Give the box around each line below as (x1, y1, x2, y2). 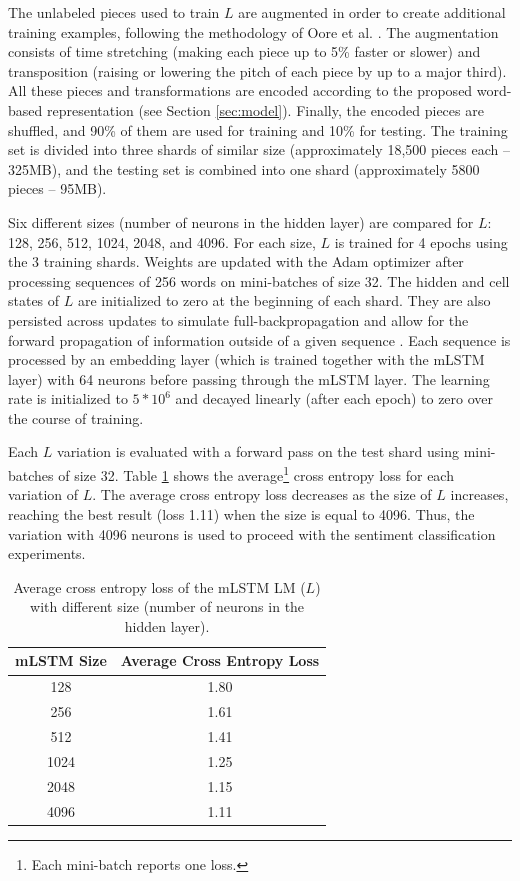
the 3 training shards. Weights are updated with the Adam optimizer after (8, 251, 464, 272)
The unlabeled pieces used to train (8, 2, 220, 22)
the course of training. (8, 407, 144, 428)
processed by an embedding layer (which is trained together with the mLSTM (8, 349, 485, 370)
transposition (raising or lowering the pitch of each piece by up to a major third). (8, 60, 507, 81)
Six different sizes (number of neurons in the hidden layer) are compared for (8, 211, 474, 232)
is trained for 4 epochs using (334, 231, 508, 252)
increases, (450, 484, 509, 505)
